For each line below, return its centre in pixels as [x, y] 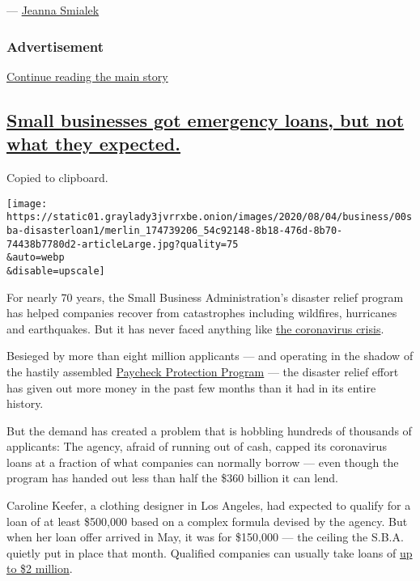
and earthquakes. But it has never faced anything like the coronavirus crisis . [195, 328]
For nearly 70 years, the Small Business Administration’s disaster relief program [205, 297]
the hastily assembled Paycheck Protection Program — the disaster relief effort [203, 371]
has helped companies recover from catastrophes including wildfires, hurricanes [202, 313]
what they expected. [93, 144]
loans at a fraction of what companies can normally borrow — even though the [203, 462]
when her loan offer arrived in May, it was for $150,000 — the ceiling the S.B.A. [205, 537]
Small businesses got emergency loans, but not [206, 119]
